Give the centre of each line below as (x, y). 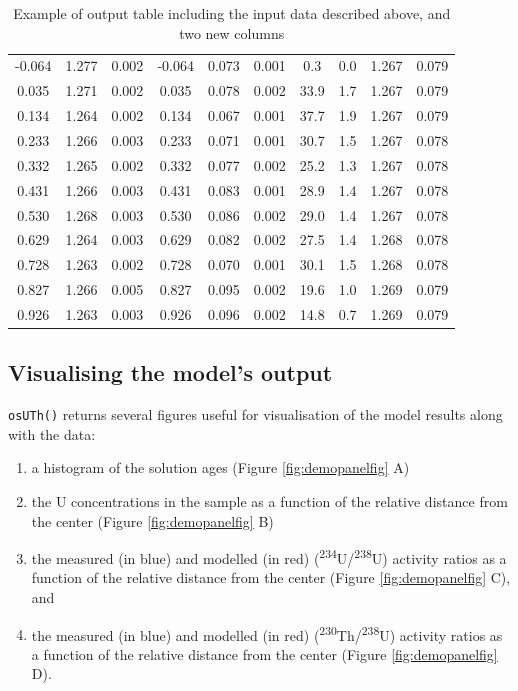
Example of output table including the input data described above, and (232, 13)
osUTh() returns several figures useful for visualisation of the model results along (255, 414)
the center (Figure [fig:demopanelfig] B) (152, 520)
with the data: (52, 433)
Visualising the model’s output (170, 372)
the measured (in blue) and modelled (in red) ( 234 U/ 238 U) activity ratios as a (269, 556)
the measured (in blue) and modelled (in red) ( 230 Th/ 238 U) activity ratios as (267, 633)
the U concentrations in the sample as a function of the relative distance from (269, 501)
